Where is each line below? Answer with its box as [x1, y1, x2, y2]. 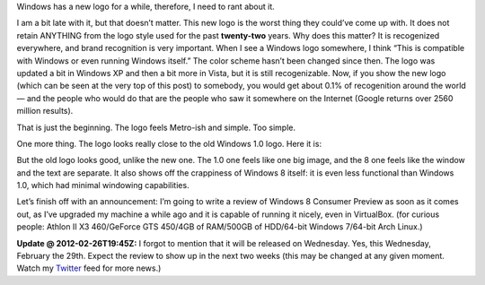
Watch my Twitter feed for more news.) [16, 263, 162, 273]
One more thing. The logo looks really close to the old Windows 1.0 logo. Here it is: [16, 138, 322, 149]
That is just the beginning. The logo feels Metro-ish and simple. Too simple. [16, 122, 296, 133]
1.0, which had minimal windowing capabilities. [16, 180, 190, 191]
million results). [16, 106, 74, 117]
